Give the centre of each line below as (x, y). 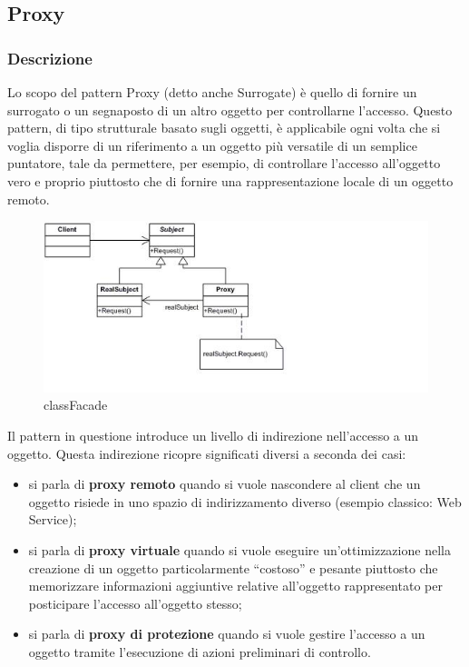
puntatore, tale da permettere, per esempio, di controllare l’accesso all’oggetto (224, 163)
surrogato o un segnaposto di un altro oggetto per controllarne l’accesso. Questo (230, 110)
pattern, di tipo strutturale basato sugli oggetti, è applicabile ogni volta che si (224, 128)
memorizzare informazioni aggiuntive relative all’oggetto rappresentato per (235, 586)
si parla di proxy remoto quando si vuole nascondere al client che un (225, 484)
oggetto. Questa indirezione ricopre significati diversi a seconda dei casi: (207, 453)
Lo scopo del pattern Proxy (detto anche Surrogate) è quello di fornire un (212, 92)
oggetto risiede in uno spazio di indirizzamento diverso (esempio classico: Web (245, 501)
